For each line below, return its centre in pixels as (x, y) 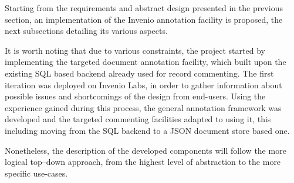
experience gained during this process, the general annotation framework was (143, 107)
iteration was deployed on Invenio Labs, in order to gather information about (143, 84)
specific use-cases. (36, 173)
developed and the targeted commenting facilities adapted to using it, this (138, 119)
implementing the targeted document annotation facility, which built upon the (146, 62)
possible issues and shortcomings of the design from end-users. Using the (135, 96)
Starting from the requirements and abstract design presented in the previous (144, 8)
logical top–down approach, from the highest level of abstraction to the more (143, 162)
